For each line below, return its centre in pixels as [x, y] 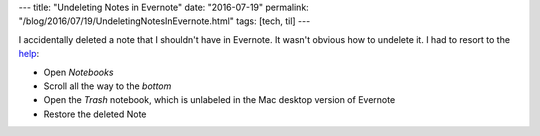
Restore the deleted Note [95, 114]
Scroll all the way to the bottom [107, 86]
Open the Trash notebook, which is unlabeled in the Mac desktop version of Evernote [219, 100]
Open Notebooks [78, 72]
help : [29, 54]
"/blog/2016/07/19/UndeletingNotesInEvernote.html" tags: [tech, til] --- [164, 21]
